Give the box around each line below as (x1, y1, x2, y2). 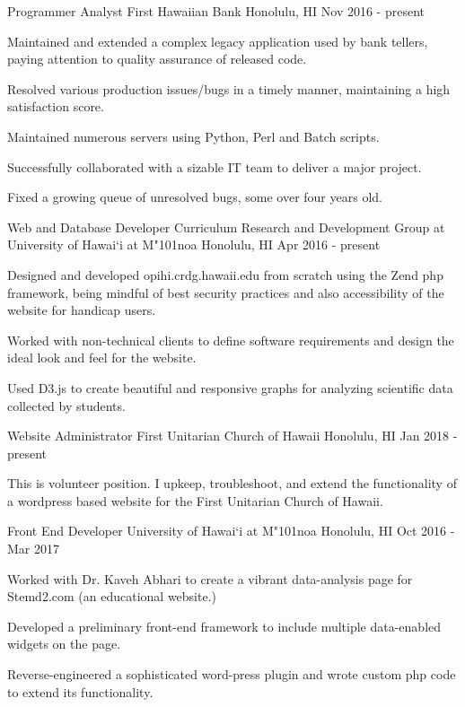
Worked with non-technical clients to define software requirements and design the (7, 330, 454, 349)
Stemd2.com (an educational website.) (7, 587, 217, 606)
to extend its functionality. (7, 682, 154, 701)
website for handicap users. (7, 301, 156, 319)
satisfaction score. (7, 97, 104, 116)
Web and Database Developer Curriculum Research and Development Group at (7, 217, 445, 236)
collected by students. (7, 396, 126, 415)
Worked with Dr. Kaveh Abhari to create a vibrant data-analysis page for (7, 569, 413, 588)
